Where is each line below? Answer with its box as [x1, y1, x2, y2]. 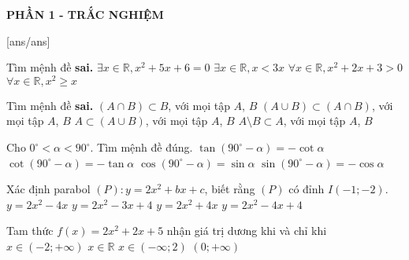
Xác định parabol [6, 181, 91, 197]
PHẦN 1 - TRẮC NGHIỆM [6, 6, 164, 22]
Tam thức [6, 222, 54, 239]
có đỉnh [288, 181, 325, 197]
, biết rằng [204, 181, 255, 197]
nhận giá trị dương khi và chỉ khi [166, 222, 327, 239]
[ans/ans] [6, 32, 50, 49]
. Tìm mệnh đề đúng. [90, 139, 193, 156]
